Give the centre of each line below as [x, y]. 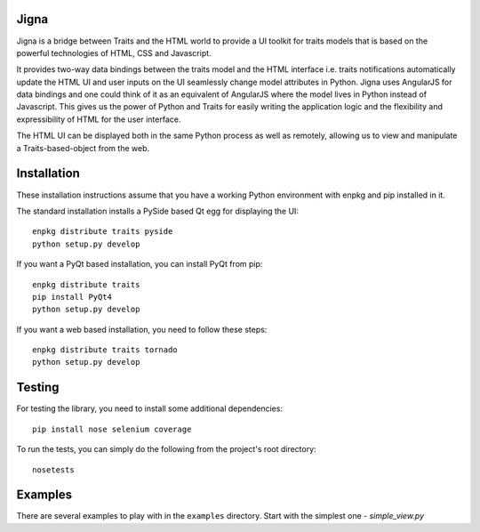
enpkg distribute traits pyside [103, 232]
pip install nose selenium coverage [112, 429]
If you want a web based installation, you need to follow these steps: [142, 329]
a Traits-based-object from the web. [83, 148]
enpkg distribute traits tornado [105, 350]
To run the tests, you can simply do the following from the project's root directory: [166, 449]
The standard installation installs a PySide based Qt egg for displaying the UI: [158, 211]
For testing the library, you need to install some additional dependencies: [150, 408]
